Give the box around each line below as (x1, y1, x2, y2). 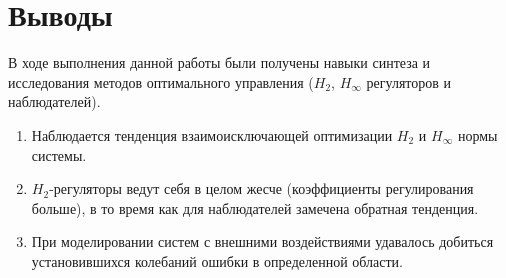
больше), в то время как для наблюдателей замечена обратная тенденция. (31, 197, 479, 218)
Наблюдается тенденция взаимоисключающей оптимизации (31, 124, 393, 145)
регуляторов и (366, 71, 452, 92)
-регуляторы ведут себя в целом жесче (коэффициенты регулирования (49, 178, 474, 199)
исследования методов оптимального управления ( (8, 71, 314, 92)
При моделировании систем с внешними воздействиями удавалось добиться (31, 231, 494, 252)
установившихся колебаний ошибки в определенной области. (31, 250, 403, 271)
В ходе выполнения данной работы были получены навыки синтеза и (8, 52, 431, 73)
